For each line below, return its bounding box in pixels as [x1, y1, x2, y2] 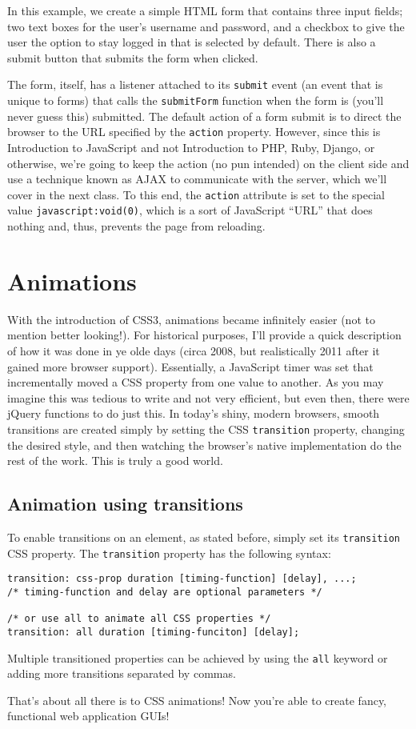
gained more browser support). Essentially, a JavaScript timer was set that [7, 358, 374, 375]
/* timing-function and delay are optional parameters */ [7, 586, 322, 598]
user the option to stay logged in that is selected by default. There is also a [7, 34, 376, 50]
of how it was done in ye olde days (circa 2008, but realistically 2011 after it [7, 342, 380, 358]
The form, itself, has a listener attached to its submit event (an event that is [7, 76, 383, 93]
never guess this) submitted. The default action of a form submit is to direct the [7, 107, 402, 124]
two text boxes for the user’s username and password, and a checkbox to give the [7, 18, 405, 34]
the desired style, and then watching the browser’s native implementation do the [7, 436, 402, 453]
